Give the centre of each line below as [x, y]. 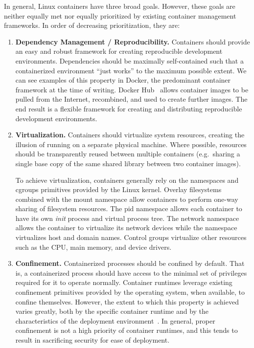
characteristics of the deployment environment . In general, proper [115, 320]
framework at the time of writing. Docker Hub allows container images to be [132, 89]
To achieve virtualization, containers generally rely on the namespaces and [127, 180]
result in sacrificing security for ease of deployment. [92, 340]
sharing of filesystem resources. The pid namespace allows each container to [129, 208]
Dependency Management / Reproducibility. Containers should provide [133, 41]
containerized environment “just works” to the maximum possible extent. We [131, 70]
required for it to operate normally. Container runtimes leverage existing [124, 282]
